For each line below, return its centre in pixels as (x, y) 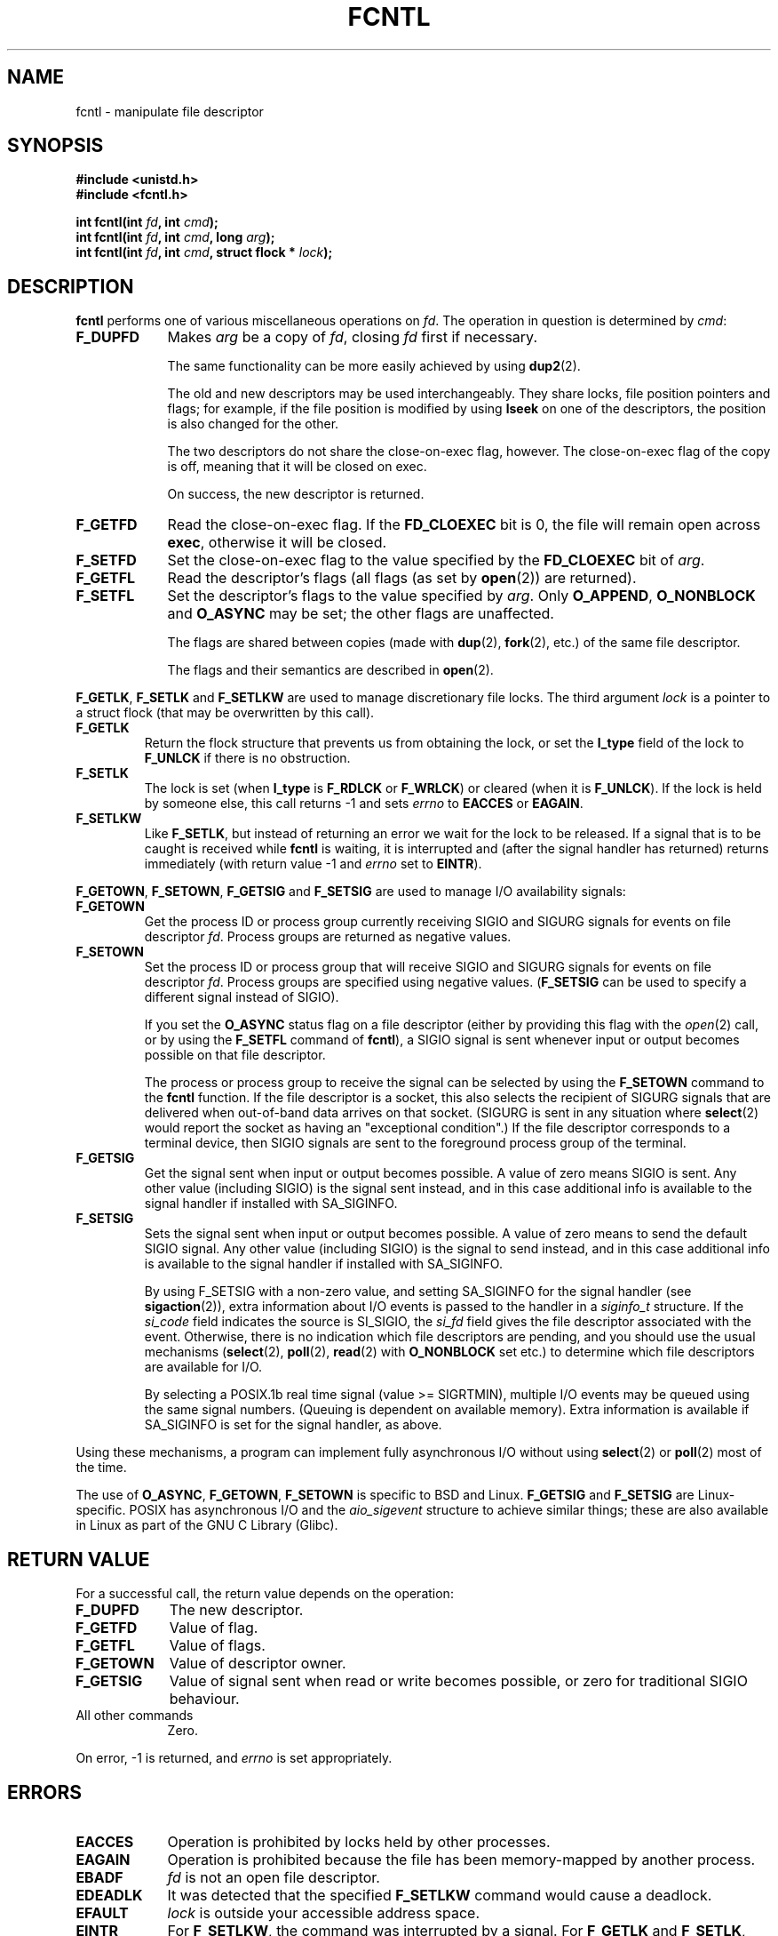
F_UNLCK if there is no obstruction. (247, 758)
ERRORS (45, 1792)
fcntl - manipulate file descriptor (170, 111)
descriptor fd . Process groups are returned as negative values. (328, 937)
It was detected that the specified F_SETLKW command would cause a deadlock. (440, 1895)
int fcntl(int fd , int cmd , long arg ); (175, 237)
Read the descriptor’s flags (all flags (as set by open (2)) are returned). (402, 578)
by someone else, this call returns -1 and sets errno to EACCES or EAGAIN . (364, 804)
